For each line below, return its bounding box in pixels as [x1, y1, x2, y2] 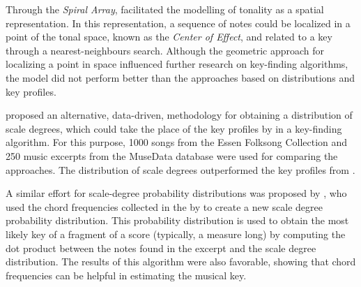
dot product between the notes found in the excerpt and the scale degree [6, 240, 316, 255]
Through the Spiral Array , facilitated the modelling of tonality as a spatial [6, 2, 324, 16]
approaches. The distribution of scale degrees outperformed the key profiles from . [6, 162, 355, 177]
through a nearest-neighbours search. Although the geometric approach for [6, 43, 325, 57]
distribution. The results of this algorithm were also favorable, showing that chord [6, 254, 356, 269]
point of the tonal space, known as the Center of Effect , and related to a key [6, 29, 332, 44]
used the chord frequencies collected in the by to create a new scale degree [6, 199, 323, 214]
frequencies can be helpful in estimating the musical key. [6, 267, 247, 282]
